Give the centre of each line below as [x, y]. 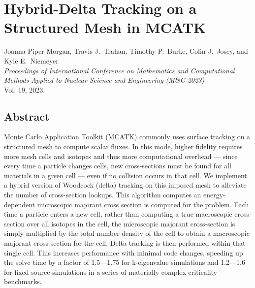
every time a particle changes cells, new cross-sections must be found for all [118, 166]
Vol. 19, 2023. [25, 89]
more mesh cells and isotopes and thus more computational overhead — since [121, 156]
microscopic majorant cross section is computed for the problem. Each [143, 204]
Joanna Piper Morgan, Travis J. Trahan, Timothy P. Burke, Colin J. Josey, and [126, 51]
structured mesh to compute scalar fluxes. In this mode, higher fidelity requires [123, 146]
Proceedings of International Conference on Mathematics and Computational [119, 70]
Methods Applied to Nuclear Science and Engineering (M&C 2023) [104, 80]
